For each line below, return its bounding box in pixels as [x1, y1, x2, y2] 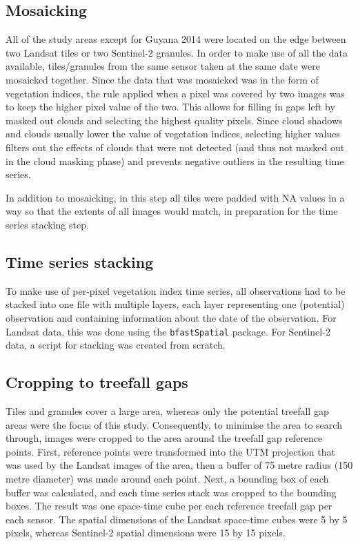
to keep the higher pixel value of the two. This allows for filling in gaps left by [6, 99, 335, 114]
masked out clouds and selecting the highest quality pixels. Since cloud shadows [6, 113, 343, 127]
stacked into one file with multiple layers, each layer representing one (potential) [6, 297, 345, 311]
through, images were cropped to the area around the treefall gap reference [6, 431, 323, 445]
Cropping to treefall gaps [6, 371, 188, 393]
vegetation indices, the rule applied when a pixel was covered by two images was [6, 86, 345, 100]
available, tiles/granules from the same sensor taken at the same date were [6, 59, 320, 73]
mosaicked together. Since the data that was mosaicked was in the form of [6, 72, 319, 86]
